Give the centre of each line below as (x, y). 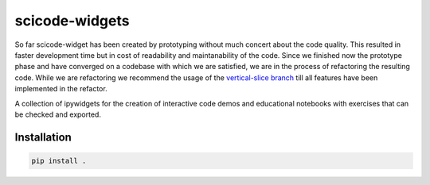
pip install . (59, 160)
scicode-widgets (72, 21)
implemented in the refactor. (61, 89)
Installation (43, 137)
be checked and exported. (58, 114)
